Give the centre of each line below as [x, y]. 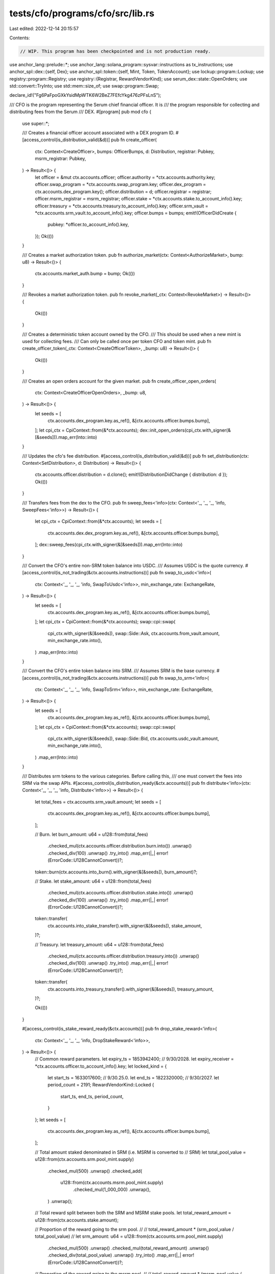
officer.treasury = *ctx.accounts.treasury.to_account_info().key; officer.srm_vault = [122, 206]
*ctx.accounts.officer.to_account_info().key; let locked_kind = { [101, 1066]
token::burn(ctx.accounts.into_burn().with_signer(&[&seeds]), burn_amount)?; [116, 872]
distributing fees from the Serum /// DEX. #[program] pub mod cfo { [80, 112]
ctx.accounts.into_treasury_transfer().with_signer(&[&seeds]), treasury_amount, [131, 989]
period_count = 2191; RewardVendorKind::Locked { [101, 1085]
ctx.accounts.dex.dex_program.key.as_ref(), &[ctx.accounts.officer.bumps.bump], [133, 533]
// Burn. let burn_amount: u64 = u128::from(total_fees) [91, 834]
